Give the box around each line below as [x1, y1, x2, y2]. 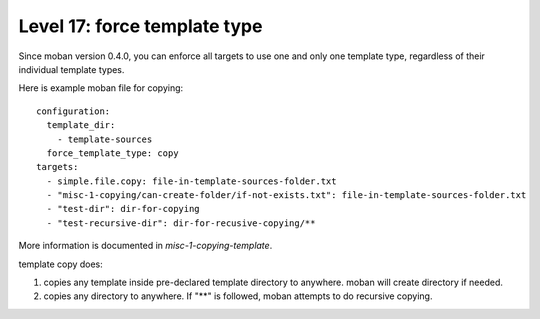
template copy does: [18, 258, 104, 270]
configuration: [36, 105, 111, 117]
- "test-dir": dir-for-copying [46, 203, 200, 215]
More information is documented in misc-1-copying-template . [18, 240, 273, 252]
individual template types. [18, 63, 125, 75]
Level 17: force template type [18, 15, 263, 37]
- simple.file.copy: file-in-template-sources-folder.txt [46, 175, 337, 187]
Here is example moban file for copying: [18, 82, 184, 94]
